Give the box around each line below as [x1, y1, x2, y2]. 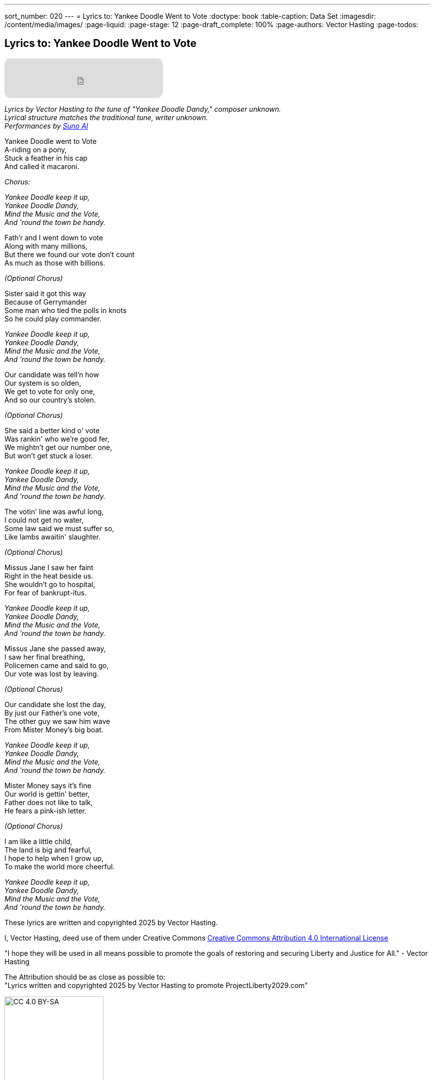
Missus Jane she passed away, [4, 644, 106, 653]
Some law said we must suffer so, [4, 524, 114, 533]
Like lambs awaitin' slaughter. [4, 532, 100, 541]
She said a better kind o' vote [4, 426, 100, 435]
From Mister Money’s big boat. [4, 725, 103, 734]
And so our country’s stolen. [4, 395, 96, 404]
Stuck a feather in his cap [4, 153, 88, 162]
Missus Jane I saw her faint [4, 563, 94, 572]
